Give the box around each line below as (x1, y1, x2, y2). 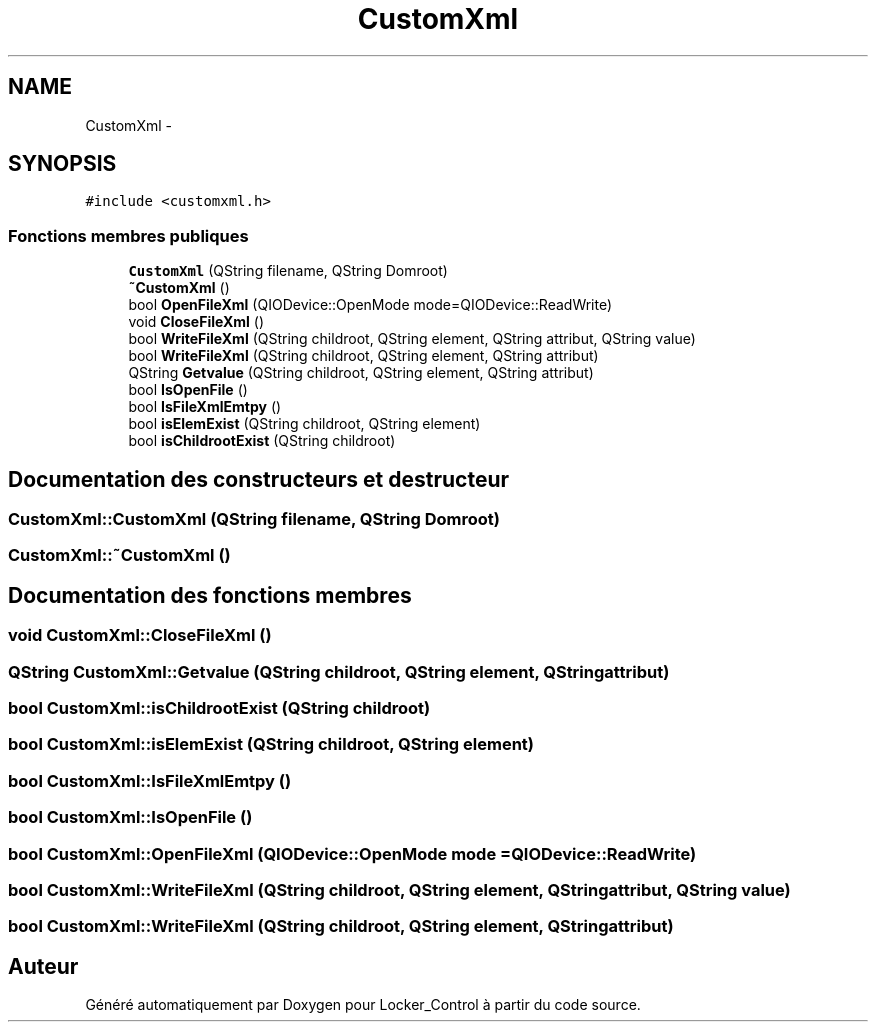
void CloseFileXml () (128, 313, 265, 331)
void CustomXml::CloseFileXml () (8, 625, 272, 646)
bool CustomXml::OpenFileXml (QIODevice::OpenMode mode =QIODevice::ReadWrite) (8, 843, 697, 864)
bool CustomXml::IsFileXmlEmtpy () (8, 770, 292, 791)
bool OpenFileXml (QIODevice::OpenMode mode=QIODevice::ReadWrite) (128, 296, 613, 314)
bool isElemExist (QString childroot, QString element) (128, 415, 481, 433)
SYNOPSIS (8, 151, 117, 177)
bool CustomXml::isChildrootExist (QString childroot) (8, 698, 431, 718)
